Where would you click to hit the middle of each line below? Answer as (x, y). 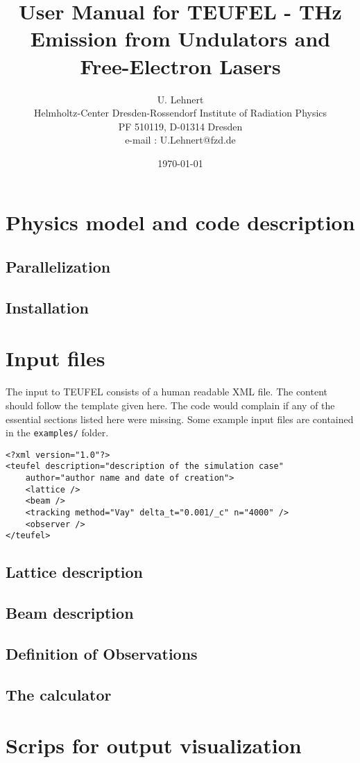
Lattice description (74, 572)
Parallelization (58, 267)
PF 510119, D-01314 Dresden (180, 126)
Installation (47, 307)
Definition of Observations (102, 653)
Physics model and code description (180, 222)
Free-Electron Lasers (180, 66)
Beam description (70, 613)
